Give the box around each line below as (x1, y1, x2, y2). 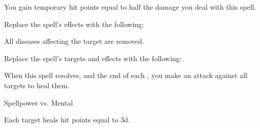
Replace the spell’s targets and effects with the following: (4, 53, 182, 63)
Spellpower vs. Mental (4, 97, 73, 108)
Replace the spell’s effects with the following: (4, 18, 144, 29)
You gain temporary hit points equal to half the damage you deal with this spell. (4, 2, 256, 12)
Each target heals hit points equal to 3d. (4, 114, 130, 125)
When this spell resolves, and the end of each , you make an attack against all (4, 70, 247, 81)
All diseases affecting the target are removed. (4, 36, 145, 46)
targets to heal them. (4, 80, 70, 90)
